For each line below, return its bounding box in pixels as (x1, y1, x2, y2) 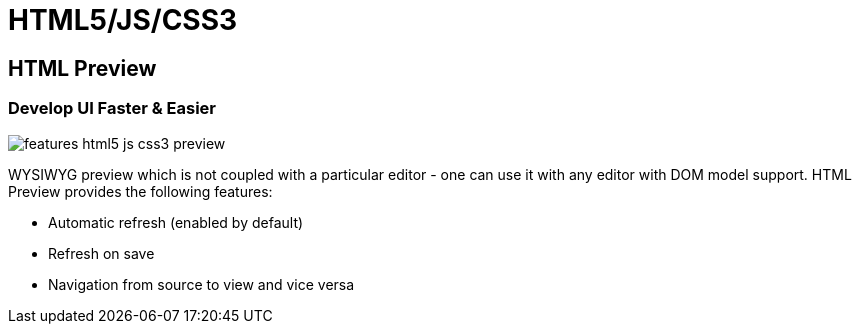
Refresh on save (48, 244, 155, 262)
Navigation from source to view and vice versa (48, 275, 355, 293)
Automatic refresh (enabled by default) (48, 213, 304, 231)
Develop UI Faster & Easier (8, 98, 217, 119)
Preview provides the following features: (8, 182, 273, 200)
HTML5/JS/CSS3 (8, 3, 238, 37)
